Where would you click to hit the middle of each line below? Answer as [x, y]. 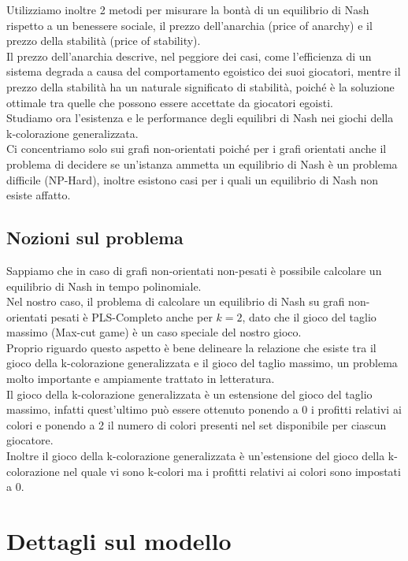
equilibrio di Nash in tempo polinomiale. [104, 286]
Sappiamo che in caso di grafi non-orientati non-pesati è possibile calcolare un [194, 270]
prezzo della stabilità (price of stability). [104, 41]
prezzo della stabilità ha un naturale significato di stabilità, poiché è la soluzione [200, 86]
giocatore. [30, 440]
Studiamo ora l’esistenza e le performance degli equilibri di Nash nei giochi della [200, 118]
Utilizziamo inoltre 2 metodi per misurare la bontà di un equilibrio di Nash [188, 9]
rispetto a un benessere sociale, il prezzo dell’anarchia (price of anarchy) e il [189, 25]
